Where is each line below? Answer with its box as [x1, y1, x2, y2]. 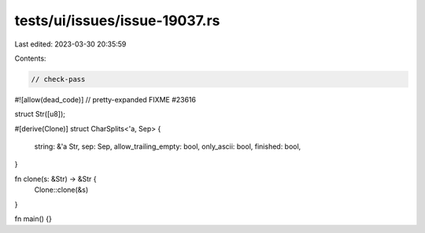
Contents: [14, 54, 46, 63]
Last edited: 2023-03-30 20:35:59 [14, 39, 127, 49]
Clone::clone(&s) [34, 185, 89, 194]
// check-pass [31, 75, 86, 83]
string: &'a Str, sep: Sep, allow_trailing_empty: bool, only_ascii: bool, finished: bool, [34, 142, 301, 151]
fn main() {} [14, 214, 53, 224]
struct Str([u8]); [14, 109, 66, 119]
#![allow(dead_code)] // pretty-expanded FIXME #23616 [14, 94, 197, 104]
